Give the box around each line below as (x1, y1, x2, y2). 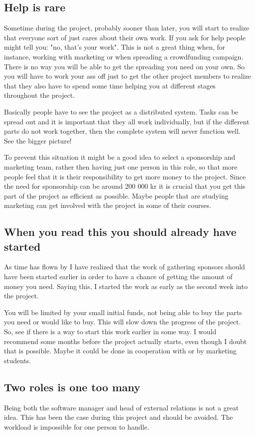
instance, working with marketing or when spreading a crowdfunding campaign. (4, 51, 244, 61)
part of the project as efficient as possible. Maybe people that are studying (4, 190, 228, 201)
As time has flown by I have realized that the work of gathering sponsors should (4, 261, 245, 272)
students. (4, 355, 31, 365)
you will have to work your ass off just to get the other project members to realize (4, 71, 251, 81)
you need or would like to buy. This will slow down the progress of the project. (4, 317, 241, 327)
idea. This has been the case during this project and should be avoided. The (4, 412, 233, 422)
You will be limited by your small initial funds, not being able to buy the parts (4, 307, 242, 317)
